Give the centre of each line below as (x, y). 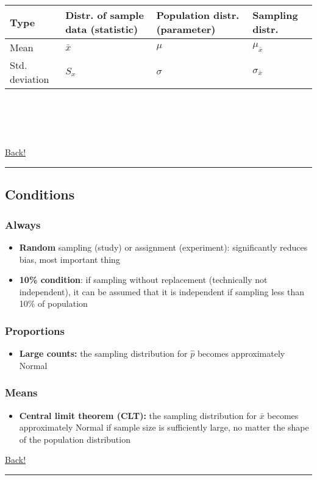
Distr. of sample (105, 15)
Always (23, 224)
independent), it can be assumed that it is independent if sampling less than (162, 291)
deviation (30, 79)
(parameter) (186, 29)
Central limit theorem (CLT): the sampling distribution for (138, 415)
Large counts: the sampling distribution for (103, 353)
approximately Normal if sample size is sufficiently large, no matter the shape (164, 427)
